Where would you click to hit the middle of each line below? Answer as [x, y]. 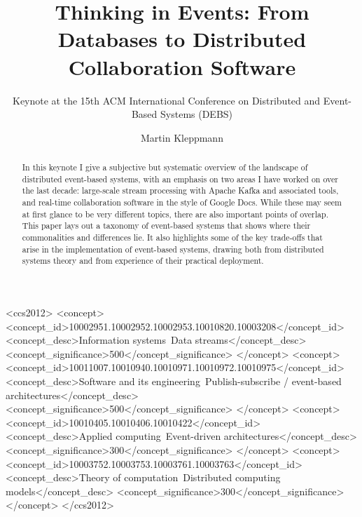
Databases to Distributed [182, 39]
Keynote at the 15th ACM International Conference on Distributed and [167, 100]
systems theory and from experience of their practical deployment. [143, 261]
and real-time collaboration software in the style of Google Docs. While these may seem [182, 202]
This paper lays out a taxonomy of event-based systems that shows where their [166, 226]
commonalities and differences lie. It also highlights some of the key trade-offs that [172, 237]
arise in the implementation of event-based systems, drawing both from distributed [173, 249]
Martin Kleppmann [182, 137]
